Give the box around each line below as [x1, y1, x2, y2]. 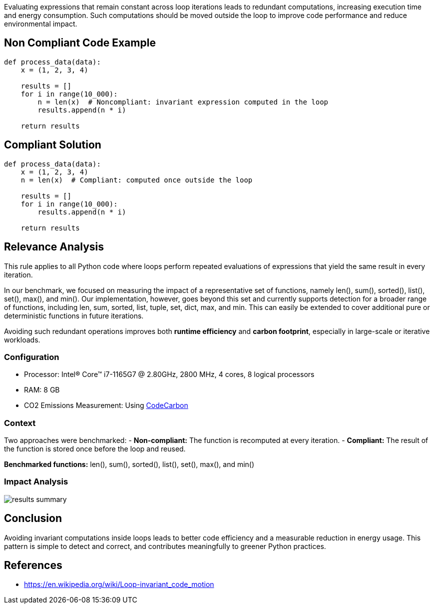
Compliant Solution [4, 138, 101, 151]
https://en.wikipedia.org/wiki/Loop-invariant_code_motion [24, 580, 214, 589]
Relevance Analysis [4, 240, 104, 253]
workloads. [4, 335, 40, 344]
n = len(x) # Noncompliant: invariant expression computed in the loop [37, 97, 329, 106]
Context [4, 417, 36, 428]
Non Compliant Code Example [4, 36, 156, 49]
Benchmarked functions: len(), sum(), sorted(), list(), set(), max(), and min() [4, 460, 255, 469]
